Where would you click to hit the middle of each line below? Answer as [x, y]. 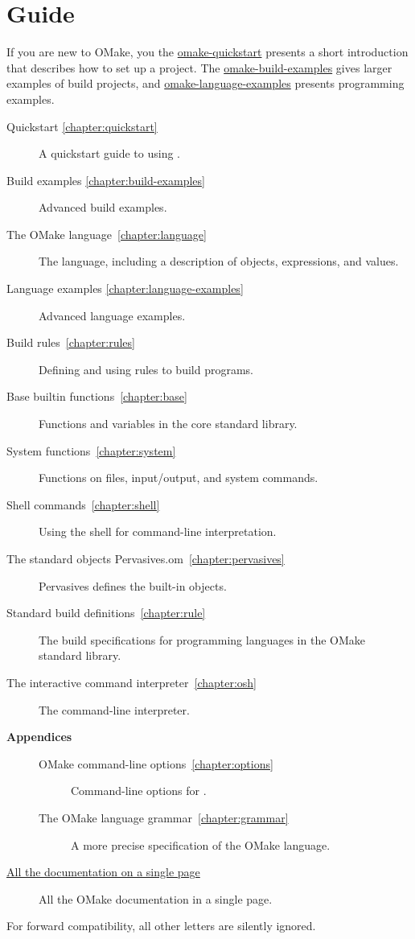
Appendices [39, 737]
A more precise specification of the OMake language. [201, 844]
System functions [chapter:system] [91, 450]
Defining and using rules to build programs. [146, 369]
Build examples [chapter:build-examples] [106, 180]
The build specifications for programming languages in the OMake [202, 639]
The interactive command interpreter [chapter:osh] [132, 682]
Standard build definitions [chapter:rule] [106, 613]
